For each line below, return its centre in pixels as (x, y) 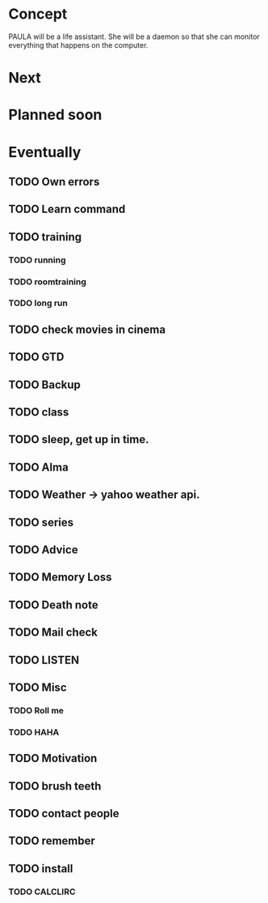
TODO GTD (36, 357)
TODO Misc (38, 687)
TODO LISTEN (44, 660)
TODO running (37, 260)
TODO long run (38, 303)
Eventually (45, 152)
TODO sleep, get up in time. (79, 439)
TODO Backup (44, 384)
